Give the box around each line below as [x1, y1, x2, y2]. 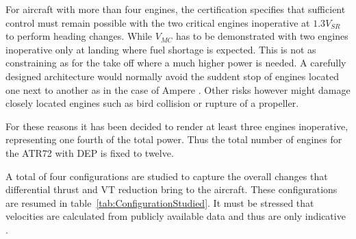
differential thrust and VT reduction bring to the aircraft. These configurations [5, 182, 338, 197]
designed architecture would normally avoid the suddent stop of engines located [5, 68, 339, 83]
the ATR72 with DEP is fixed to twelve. [5, 145, 174, 160]
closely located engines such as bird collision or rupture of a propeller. [5, 96, 299, 110]
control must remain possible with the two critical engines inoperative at [5, 15, 310, 29]
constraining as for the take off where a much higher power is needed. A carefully [5, 55, 346, 70]
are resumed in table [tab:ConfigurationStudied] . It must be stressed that [5, 195, 314, 210]
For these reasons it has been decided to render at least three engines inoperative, [5, 118, 348, 133]
